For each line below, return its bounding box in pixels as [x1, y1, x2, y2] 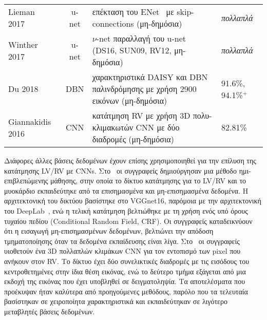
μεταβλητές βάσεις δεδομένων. [4, 306, 95, 316]
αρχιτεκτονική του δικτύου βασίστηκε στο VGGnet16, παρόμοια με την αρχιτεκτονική [4, 195, 261, 206]
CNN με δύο [136, 121, 180, 133]
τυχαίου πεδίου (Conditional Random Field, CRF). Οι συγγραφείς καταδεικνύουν [4, 215, 253, 226]
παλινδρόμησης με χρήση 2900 [92, 83, 197, 95]
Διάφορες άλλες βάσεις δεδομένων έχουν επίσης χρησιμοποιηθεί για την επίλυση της [4, 155, 256, 165]
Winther [8, 38, 38, 50]
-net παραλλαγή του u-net [96, 32, 186, 44]
